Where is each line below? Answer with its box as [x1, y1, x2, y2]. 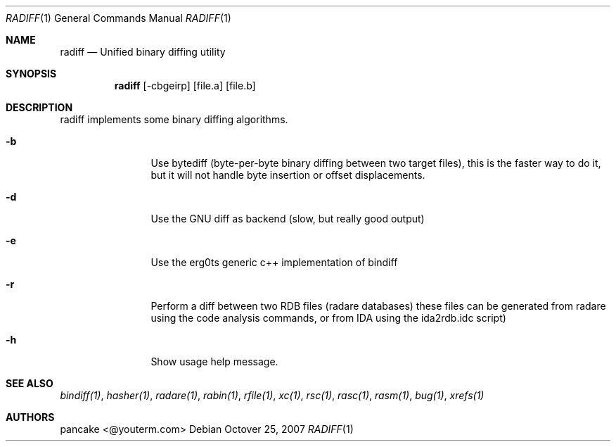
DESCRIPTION [6, 101, 73, 113]
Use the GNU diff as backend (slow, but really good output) [150, 213, 425, 225]
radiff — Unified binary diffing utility [60, 46, 226, 58]
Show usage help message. [150, 355, 278, 367]
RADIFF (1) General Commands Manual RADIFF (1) [6, 12, 231, 24]
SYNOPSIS [6, 68, 57, 80]
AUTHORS [6, 411, 55, 423]
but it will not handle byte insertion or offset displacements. [150, 169, 425, 181]
